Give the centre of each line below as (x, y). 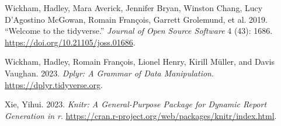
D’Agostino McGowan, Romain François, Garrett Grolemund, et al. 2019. (136, 19)
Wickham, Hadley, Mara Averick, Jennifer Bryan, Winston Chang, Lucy (134, 8)
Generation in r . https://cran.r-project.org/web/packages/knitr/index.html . (141, 115)
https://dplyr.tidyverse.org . (54, 84)
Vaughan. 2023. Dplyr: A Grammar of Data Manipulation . (109, 73)
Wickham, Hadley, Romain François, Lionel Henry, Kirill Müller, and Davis (140, 62)
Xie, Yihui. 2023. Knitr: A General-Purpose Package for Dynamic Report (136, 104)
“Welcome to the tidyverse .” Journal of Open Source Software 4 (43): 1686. (139, 31)
